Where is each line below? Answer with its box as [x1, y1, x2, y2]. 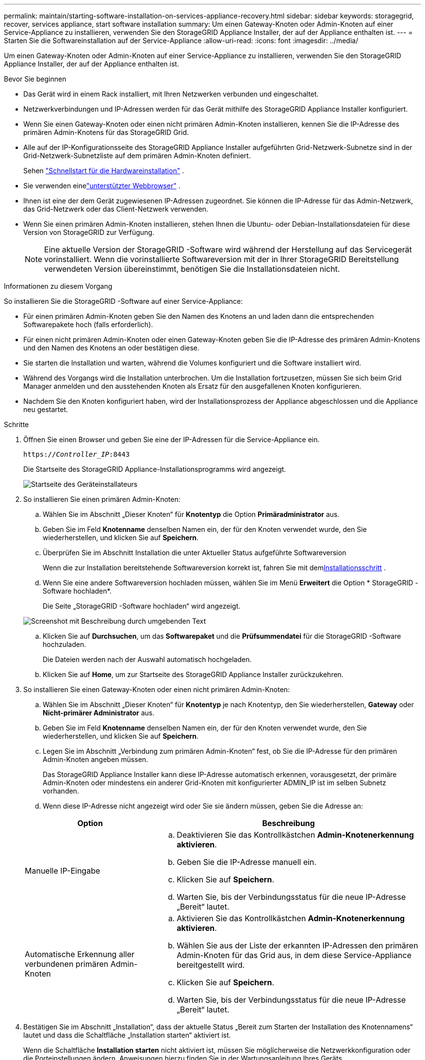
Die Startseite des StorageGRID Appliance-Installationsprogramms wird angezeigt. [23, 465, 286, 473]
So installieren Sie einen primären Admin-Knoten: [23, 495, 180, 503]
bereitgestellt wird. [177, 960, 245, 970]
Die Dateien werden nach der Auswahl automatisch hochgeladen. [43, 655, 252, 663]
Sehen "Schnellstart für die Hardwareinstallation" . [23, 166, 184, 175]
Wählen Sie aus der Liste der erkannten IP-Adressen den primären [177, 941, 418, 950]
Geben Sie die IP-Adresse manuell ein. [177, 857, 317, 867]
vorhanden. [43, 787, 79, 795]
